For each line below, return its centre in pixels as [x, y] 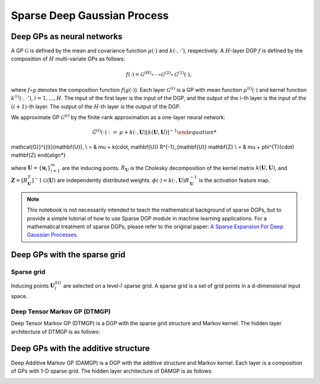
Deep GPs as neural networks [67, 36]
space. [19, 296]
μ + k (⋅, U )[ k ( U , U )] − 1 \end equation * [168, 132]
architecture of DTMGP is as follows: [56, 331]
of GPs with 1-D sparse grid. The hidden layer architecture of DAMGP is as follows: [112, 371]
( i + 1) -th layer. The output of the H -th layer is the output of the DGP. [96, 106]
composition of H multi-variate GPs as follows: [68, 59]
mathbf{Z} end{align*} [38, 155]
